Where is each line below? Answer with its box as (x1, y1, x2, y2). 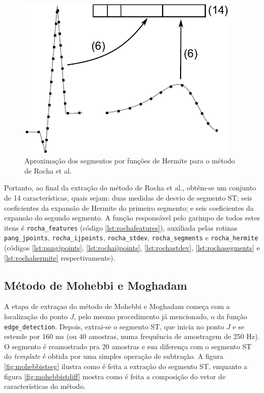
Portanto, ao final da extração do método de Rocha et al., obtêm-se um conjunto (4, 182, 256, 193)
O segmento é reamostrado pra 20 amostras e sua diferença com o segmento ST (4, 341, 252, 351)
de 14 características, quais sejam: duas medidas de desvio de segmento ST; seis (4, 192, 252, 203)
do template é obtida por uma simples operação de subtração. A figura (4, 351, 224, 361)
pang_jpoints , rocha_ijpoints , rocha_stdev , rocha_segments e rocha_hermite (4, 232, 258, 243)
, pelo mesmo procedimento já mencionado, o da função (74, 311, 247, 321)
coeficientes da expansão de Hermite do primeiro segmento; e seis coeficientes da (4, 202, 254, 213)
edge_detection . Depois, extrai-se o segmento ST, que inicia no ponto (4, 321, 224, 331)
